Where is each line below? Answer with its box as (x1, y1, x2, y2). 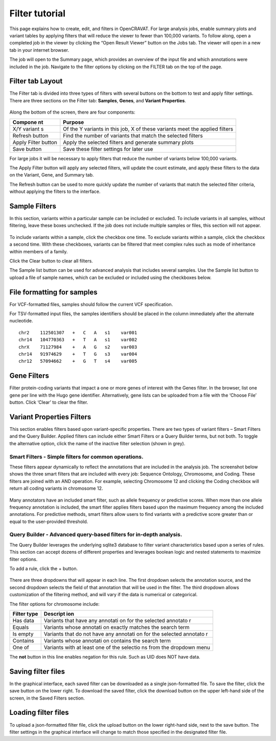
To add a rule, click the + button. (9, 565, 78, 572)
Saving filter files (9, 667, 65, 675)
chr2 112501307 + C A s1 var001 (18, 330, 137, 335)
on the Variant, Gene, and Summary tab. (9, 172, 94, 178)
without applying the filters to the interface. (9, 188, 101, 194)
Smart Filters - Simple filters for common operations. (9, 453, 144, 460)
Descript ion (43, 610, 74, 617)
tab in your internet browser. (9, 47, 69, 53)
